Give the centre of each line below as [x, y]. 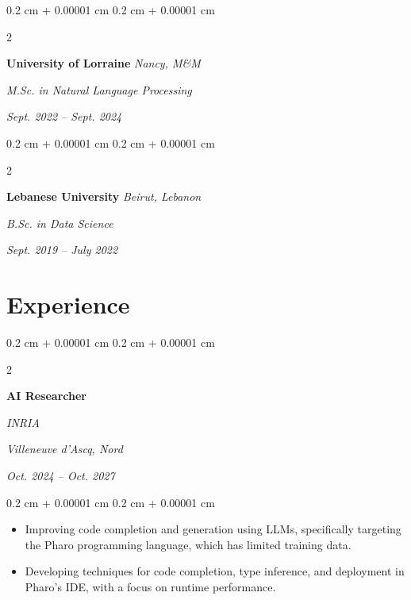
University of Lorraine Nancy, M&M [104, 63]
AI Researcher [46, 396]
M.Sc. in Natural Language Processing [99, 89]
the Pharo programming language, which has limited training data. [188, 544]
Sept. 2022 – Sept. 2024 [64, 116]
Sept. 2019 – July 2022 [62, 250]
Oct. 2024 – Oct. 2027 [61, 476]
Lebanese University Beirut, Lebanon [104, 196]
